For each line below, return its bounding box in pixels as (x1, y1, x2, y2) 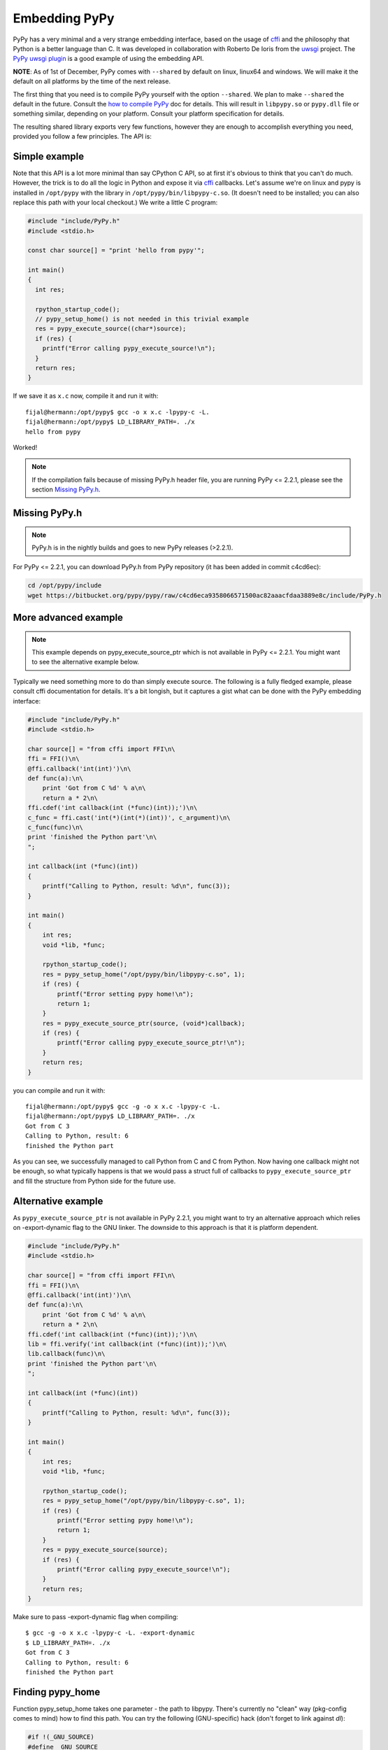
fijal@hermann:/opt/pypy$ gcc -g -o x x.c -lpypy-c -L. (25, 1102, 221, 1111)
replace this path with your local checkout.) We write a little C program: (13, 198, 218, 206)
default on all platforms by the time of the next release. (13, 77, 171, 85)
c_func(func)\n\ (27, 823, 84, 831)
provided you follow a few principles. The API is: (13, 132, 152, 141)
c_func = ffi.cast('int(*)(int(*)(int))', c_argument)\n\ (27, 813, 231, 822)
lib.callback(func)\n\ (27, 1350, 106, 1358)
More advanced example (13, 612, 124, 624)
